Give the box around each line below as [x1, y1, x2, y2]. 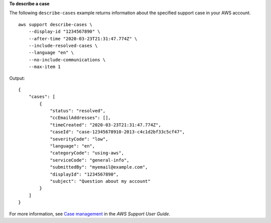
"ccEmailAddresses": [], [50, 115, 111, 121]
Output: [9, 75, 25, 81]
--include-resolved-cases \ [28, 43, 98, 48]
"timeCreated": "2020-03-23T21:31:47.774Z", [50, 122, 162, 128]
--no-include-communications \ [28, 57, 106, 62]
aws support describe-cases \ [18, 22, 93, 27]
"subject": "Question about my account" [50, 178, 151, 184]
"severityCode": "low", [50, 136, 108, 142]
